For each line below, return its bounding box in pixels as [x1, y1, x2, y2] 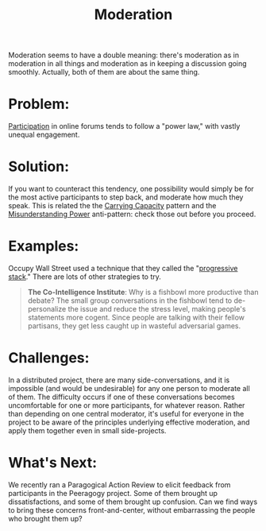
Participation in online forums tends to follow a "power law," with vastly [8, 122, 241, 131]
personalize [27, 304, 67, 313]
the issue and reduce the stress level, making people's [67, 304, 246, 313]
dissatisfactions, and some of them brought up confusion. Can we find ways [8, 497, 258, 506]
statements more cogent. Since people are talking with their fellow [27, 312, 245, 322]
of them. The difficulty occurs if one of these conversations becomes [8, 392, 236, 401]
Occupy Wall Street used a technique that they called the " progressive [8, 264, 238, 273]
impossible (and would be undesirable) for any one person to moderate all [8, 383, 250, 393]
